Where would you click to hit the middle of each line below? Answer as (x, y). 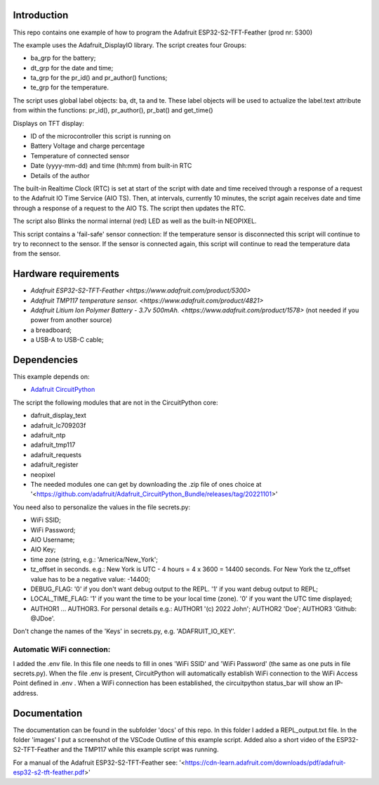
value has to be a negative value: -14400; (91, 579)
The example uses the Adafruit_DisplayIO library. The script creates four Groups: (130, 45)
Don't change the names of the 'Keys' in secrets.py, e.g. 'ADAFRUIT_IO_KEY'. (124, 631)
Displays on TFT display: (48, 123)
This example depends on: (52, 377)
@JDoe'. (43, 618)
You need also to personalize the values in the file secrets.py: (102, 507)
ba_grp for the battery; (63, 58)
